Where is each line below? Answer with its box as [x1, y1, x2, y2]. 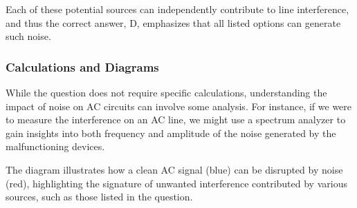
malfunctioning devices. [6, 139, 105, 154]
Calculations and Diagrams [6, 58, 159, 75]
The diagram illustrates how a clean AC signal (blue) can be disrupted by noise [6, 162, 343, 176]
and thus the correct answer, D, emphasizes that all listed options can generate [6, 15, 341, 30]
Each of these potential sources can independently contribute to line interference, [6, 2, 349, 16]
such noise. [6, 29, 51, 43]
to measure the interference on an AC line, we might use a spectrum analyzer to [6, 112, 346, 127]
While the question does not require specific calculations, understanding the [6, 85, 327, 99]
